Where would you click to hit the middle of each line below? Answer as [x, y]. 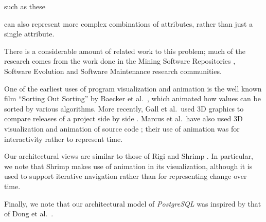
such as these [25, 6]
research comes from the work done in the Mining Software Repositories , [120, 61]
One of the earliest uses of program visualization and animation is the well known [133, 88]
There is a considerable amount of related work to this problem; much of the [125, 51]
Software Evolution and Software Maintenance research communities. [113, 71]
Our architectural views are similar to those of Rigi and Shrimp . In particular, [129, 156]
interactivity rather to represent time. [64, 138]
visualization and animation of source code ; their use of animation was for [122, 128]
